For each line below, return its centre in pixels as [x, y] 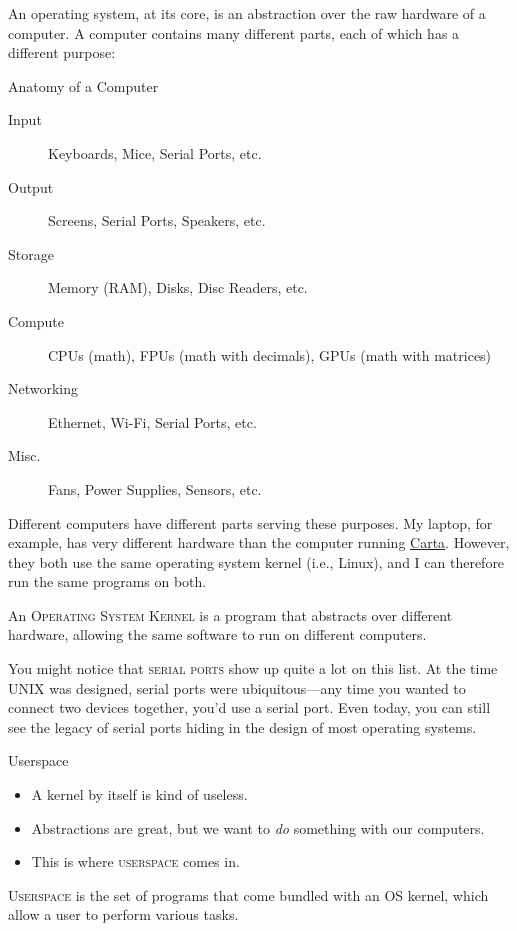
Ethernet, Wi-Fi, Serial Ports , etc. [152, 421]
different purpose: [62, 52]
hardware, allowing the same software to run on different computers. [217, 634]
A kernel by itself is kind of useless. [139, 794]
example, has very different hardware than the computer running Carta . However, [259, 542]
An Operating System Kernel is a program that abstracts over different [230, 614]
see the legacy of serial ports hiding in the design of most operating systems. [242, 726]
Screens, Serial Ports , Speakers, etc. [157, 220]
